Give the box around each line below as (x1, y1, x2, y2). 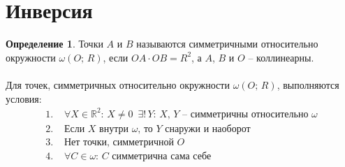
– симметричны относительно (182, 109, 309, 119)
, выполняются (277, 77, 339, 92)
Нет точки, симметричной (64, 137, 174, 147)
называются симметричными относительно (136, 36, 318, 51)
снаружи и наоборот (165, 124, 251, 134)
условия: (6, 91, 42, 106)
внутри (99, 124, 129, 134)
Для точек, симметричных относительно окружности (6, 77, 230, 92)
